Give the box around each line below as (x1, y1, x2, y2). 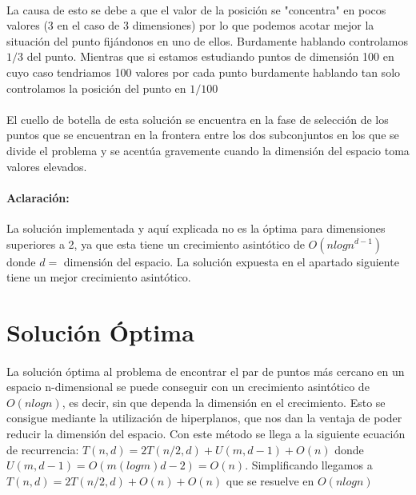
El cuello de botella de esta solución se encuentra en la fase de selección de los (6, 110, 389, 127)
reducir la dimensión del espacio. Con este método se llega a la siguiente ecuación (6, 425, 406, 442)
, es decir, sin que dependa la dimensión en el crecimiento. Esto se (62, 393, 386, 410)
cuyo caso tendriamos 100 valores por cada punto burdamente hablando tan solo (6, 63, 401, 80)
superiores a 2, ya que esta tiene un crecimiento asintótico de (6, 235, 305, 252)
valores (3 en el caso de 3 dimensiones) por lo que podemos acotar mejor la (6, 17, 374, 34)
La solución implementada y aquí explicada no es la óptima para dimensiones (6, 219, 386, 236)
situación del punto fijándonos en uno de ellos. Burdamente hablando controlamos (6, 32, 408, 49)
